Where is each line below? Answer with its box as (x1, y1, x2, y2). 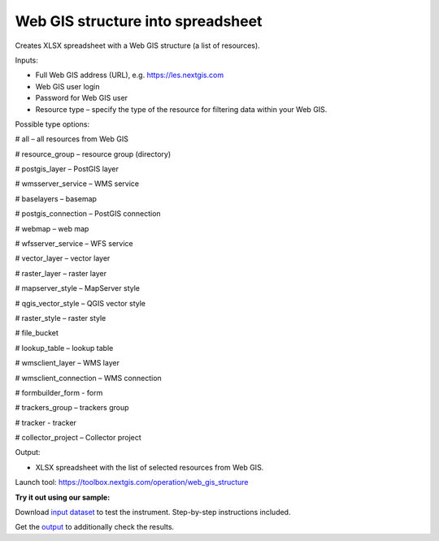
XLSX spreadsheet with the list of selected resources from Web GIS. (35, 462, 264, 472)
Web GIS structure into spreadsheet (15, 12, 263, 30)
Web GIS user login (35, 81, 100, 91)
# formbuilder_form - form (15, 387, 103, 397)
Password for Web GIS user (35, 93, 128, 103)
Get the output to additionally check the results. (15, 522, 175, 532)
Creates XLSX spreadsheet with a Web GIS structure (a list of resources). (15, 41, 260, 50)
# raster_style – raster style (15, 313, 106, 322)
